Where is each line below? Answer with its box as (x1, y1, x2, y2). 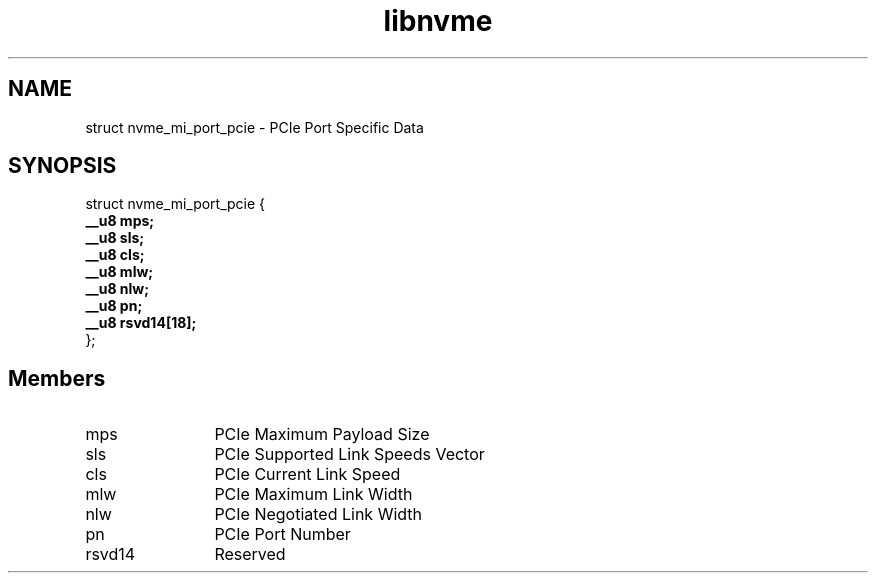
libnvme (383, 4, 493, 38)
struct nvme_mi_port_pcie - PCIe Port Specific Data (85, 118, 424, 136)
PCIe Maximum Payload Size (214, 424, 430, 445)
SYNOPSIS (8, 153, 117, 179)
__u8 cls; (85, 246, 145, 264)
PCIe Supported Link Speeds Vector (214, 444, 485, 465)
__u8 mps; (85, 212, 155, 230)
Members (8, 365, 106, 391)
